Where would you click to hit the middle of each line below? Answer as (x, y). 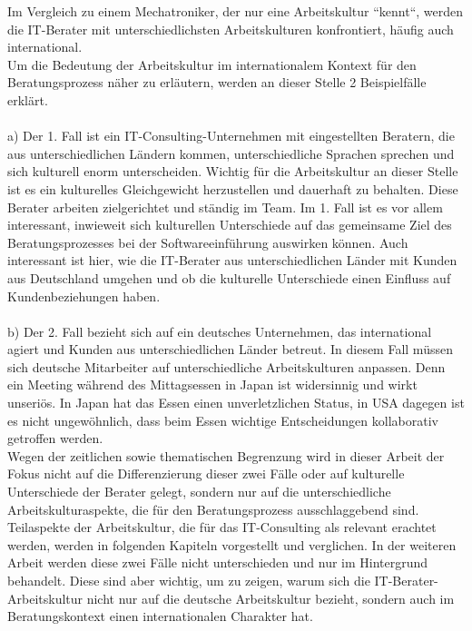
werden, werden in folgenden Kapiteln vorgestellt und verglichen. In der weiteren (232, 544)
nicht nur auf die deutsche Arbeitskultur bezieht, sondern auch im (270, 598)
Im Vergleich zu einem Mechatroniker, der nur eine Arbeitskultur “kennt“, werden (236, 11)
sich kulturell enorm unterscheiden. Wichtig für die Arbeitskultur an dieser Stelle (233, 171)
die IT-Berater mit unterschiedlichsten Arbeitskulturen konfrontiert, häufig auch (231, 29)
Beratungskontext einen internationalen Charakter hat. (160, 616)
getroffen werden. (55, 438)
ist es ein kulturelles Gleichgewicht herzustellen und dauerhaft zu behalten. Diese (233, 188)
